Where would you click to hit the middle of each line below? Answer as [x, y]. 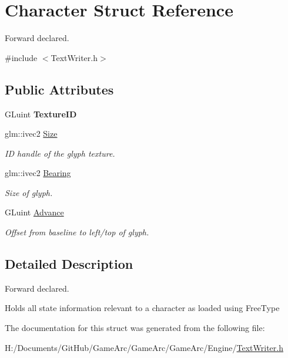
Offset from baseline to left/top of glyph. [77, 232]
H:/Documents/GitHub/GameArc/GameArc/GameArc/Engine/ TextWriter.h [144, 347]
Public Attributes [59, 89]
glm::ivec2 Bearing [38, 173]
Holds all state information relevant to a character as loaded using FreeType [142, 308]
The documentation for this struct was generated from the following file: [135, 328]
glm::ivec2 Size [31, 134]
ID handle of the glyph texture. [60, 153]
